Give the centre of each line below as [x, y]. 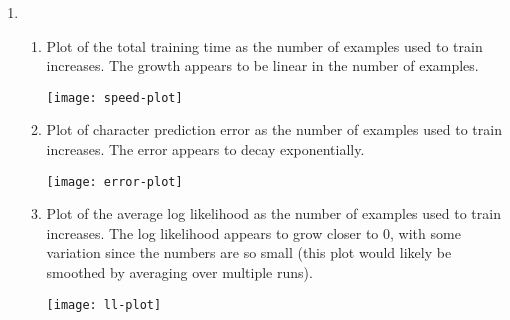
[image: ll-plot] [104, 304]
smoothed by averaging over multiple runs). [179, 272]
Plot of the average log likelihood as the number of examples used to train [273, 213]
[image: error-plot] [114, 181]
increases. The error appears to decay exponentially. [205, 149]
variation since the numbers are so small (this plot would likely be [249, 252]
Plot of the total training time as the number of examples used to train [264, 45]
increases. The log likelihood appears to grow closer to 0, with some [253, 232]
